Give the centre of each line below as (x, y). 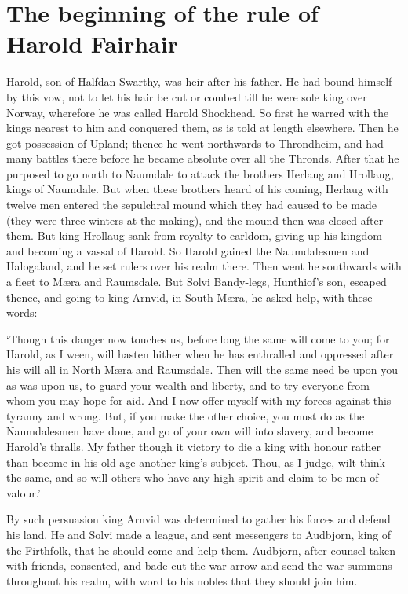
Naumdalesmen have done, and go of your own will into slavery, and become (190, 431)
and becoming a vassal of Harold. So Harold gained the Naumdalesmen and (188, 250)
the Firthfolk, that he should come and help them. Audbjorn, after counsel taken (201, 550)
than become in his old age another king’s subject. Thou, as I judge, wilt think (196, 462)
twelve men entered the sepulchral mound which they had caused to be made (191, 205)
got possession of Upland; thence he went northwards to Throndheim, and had (195, 143)
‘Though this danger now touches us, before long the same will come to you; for (198, 338)
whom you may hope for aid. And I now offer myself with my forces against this (199, 400)
